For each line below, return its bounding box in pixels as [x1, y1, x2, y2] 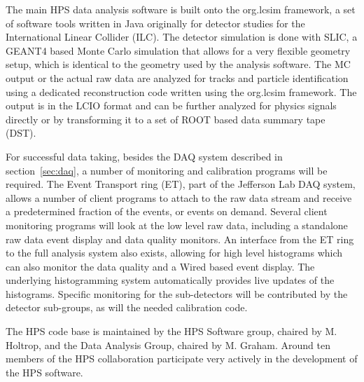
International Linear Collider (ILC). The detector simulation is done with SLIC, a [6, 29, 358, 44]
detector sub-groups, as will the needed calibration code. [6, 300, 248, 315]
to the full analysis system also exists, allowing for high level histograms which [6, 245, 343, 260]
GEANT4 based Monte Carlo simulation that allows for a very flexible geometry [6, 43, 351, 57]
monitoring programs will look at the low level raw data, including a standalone [6, 217, 348, 232]
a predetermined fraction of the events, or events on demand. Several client [6, 204, 328, 219]
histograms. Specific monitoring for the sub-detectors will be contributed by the [6, 286, 348, 301]
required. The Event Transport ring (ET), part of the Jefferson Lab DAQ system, [6, 177, 356, 191]
